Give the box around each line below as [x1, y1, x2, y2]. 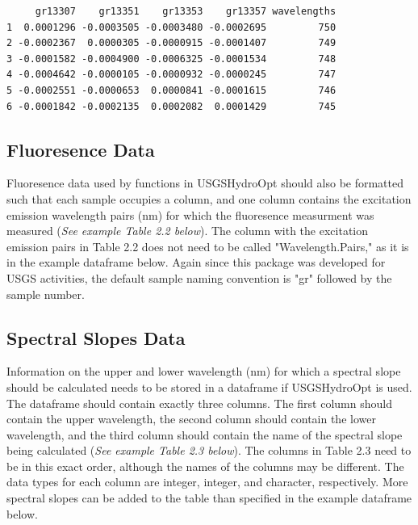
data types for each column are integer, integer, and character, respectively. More [6, 473, 408, 490]
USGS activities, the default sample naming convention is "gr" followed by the [6, 269, 392, 286]
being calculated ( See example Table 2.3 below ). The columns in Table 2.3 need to [6, 442, 412, 459]
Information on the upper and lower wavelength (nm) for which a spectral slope [6, 363, 401, 380]
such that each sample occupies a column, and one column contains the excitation [6, 190, 412, 207]
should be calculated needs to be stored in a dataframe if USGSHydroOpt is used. [6, 378, 412, 395]
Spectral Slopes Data [6, 325, 186, 350]
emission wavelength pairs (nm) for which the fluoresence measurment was [6, 206, 374, 223]
